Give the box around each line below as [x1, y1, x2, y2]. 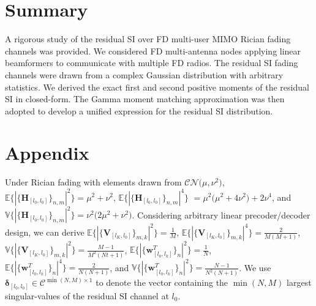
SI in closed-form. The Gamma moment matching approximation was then [5, 92, 285, 105]
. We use [239, 261, 271, 274]
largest [287, 276, 312, 289]
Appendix [5, 140, 89, 165]
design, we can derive [5, 225, 85, 238]
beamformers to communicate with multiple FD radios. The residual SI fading [5, 56, 298, 69]
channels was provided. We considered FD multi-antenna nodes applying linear [5, 44, 301, 57]
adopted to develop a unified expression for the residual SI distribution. [5, 104, 273, 117]
